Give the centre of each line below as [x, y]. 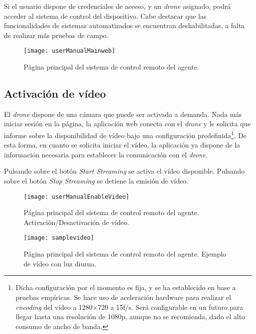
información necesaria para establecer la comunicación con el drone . [106, 154]
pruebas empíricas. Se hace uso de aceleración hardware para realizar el [123, 297]
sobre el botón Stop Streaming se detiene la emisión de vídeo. [96, 181]
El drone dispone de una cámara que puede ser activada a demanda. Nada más [123, 114]
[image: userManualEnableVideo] [77, 197]
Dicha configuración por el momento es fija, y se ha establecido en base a [126, 287]
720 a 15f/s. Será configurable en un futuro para [170, 307]
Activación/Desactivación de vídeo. [77, 222]
